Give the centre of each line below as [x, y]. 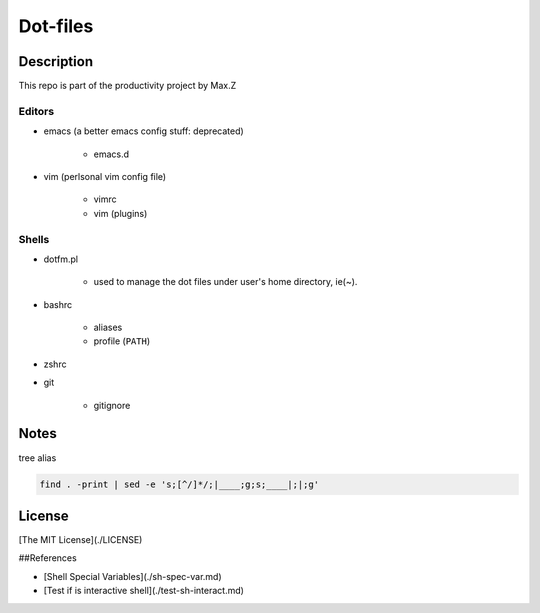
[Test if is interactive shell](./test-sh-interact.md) [144, 591]
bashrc [58, 304]
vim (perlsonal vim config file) [105, 176]
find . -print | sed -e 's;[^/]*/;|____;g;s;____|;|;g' [179, 484]
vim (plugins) [120, 213]
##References [47, 558]
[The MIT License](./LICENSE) [80, 540]
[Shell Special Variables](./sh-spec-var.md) [132, 576]
